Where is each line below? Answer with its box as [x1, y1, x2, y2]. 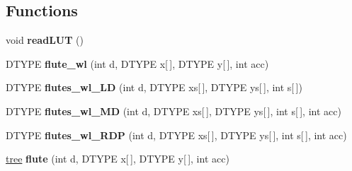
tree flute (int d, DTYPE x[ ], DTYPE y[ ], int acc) [6, 151, 229, 166]
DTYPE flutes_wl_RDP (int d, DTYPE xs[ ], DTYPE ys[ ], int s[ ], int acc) [6, 127, 347, 142]
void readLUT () [6, 33, 84, 47]
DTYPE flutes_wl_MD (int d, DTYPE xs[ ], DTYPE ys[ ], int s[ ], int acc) [6, 103, 341, 118]
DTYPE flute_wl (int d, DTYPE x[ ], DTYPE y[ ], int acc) [6, 56, 269, 71]
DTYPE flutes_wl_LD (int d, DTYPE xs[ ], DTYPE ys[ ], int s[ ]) [6, 80, 302, 95]
